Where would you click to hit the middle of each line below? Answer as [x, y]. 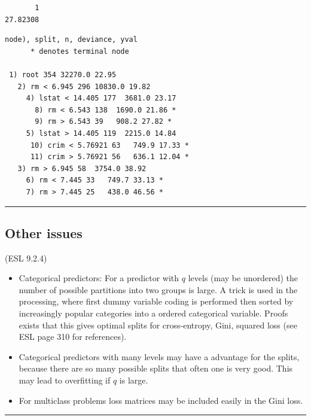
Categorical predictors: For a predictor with [99, 278]
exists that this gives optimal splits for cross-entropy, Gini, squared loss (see [158, 325]
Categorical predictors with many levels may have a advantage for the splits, [159, 356]
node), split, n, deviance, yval [71, 40]
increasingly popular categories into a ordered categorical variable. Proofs [153, 313]
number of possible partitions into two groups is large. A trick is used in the [158, 289]
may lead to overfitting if [65, 380]
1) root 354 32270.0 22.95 [63, 74]
